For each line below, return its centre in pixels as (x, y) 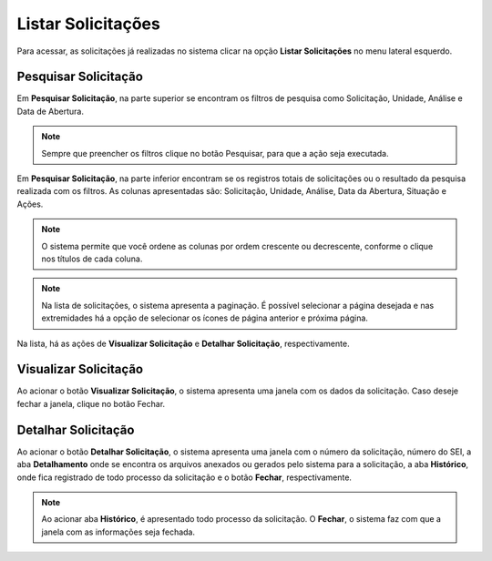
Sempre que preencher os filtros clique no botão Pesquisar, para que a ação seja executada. (215, 153)
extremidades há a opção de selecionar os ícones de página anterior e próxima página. (205, 318)
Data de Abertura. (50, 111)
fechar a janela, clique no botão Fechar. (91, 403)
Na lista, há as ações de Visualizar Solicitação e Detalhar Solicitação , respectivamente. (183, 343)
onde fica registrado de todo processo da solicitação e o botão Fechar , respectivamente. (184, 477)
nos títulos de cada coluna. (92, 259)
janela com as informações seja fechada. (118, 532)
